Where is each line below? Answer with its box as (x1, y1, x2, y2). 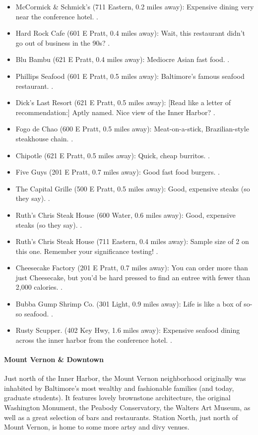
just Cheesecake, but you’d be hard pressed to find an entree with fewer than (15, 272, 250, 282)
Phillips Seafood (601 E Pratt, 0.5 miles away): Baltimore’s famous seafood (15, 70, 245, 81)
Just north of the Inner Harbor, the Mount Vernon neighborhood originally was (4, 373, 246, 383)
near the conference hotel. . (15, 11, 98, 21)
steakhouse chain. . (15, 133, 73, 143)
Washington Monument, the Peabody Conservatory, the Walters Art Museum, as (4, 402, 251, 413)
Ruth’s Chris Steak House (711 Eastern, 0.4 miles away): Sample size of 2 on (15, 236, 249, 247)
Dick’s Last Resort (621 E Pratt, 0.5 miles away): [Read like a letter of (15, 97, 231, 108)
